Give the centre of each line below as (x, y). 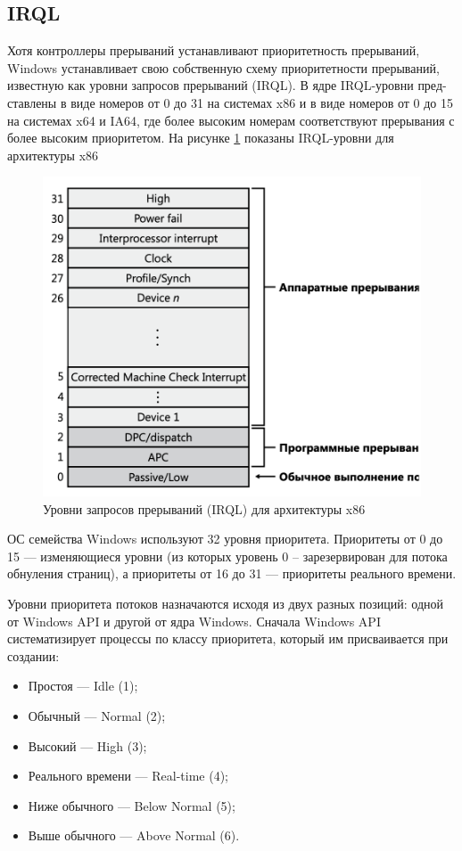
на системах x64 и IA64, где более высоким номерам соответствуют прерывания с (231, 120)
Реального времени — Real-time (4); (128, 776)
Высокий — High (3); (87, 745)
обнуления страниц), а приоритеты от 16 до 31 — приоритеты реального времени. (232, 573)
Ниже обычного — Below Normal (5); (132, 805)
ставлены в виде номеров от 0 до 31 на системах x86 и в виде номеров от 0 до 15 (231, 102)
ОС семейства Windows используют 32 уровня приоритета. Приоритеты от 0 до (225, 539)
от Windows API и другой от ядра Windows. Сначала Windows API (194, 621)
